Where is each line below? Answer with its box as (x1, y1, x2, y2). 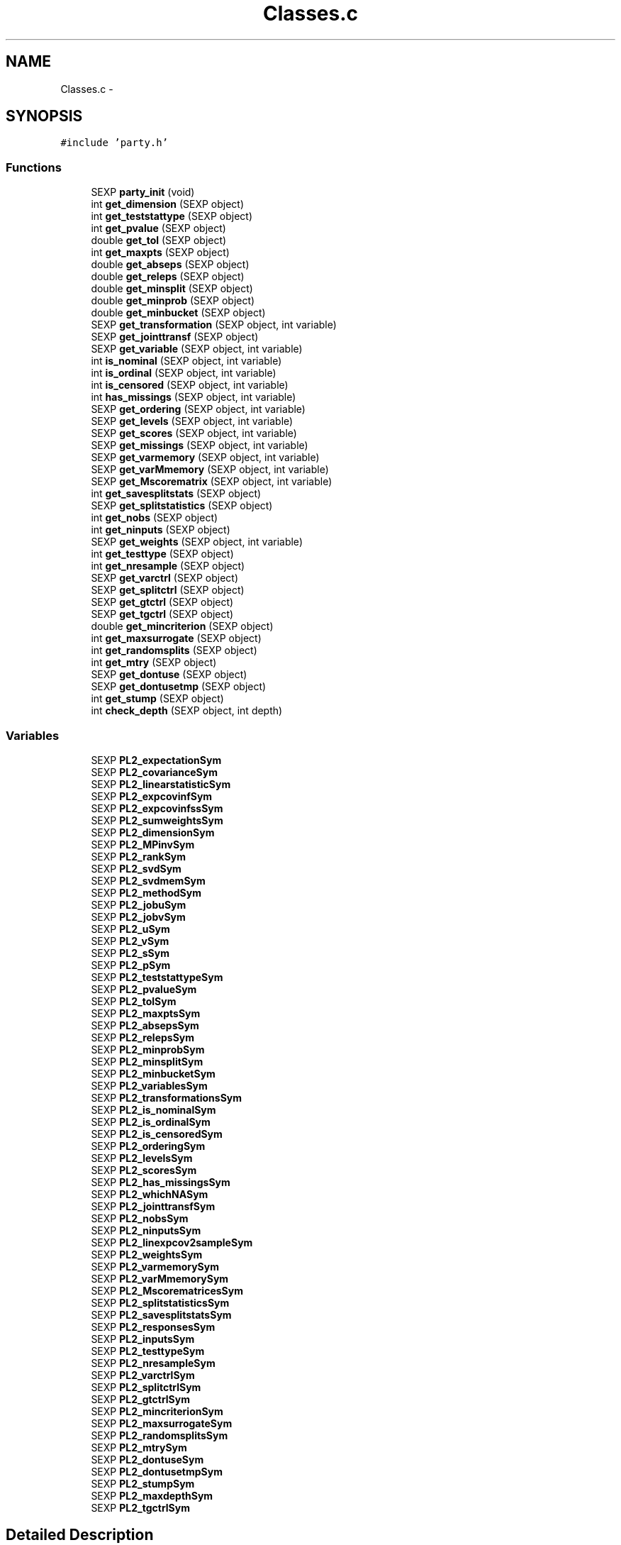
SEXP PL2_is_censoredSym (91, 1127, 223, 1140)
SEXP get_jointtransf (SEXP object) (91, 331, 259, 343)
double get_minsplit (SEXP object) (91, 282, 253, 295)
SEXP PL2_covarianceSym (91, 765, 218, 778)
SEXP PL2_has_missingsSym (91, 1175, 230, 1188)
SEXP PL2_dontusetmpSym (91, 1465, 223, 1478)
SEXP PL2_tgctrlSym (91, 1501, 190, 1514)
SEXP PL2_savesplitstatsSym (91, 1308, 232, 1321)
